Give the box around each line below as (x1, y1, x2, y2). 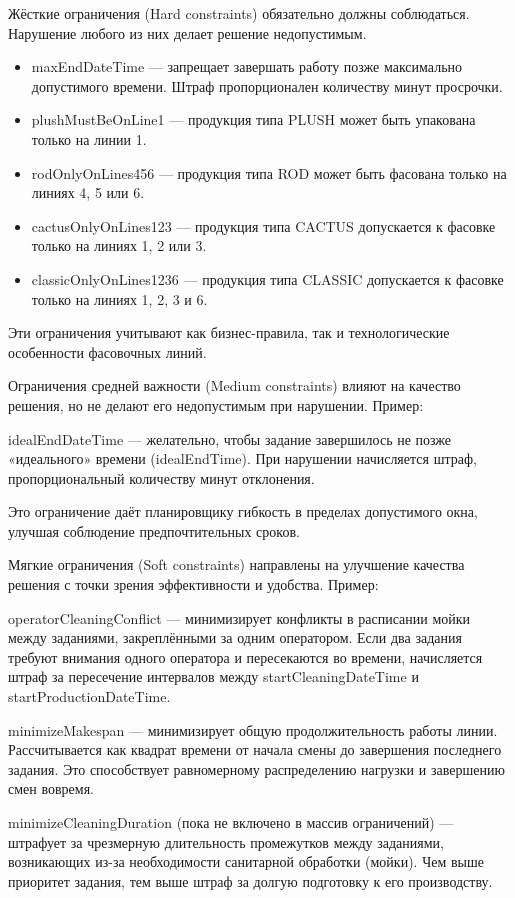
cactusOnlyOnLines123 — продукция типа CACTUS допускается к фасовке (31, 215, 496, 236)
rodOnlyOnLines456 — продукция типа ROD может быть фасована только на (31, 162, 507, 183)
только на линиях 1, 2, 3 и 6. (31, 288, 208, 309)
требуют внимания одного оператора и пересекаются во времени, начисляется (8, 646, 483, 667)
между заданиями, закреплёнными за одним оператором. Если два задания (8, 627, 462, 648)
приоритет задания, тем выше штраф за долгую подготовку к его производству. (8, 870, 493, 891)
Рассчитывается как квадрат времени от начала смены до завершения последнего (8, 739, 502, 760)
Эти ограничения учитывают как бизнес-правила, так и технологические (8, 322, 450, 343)
